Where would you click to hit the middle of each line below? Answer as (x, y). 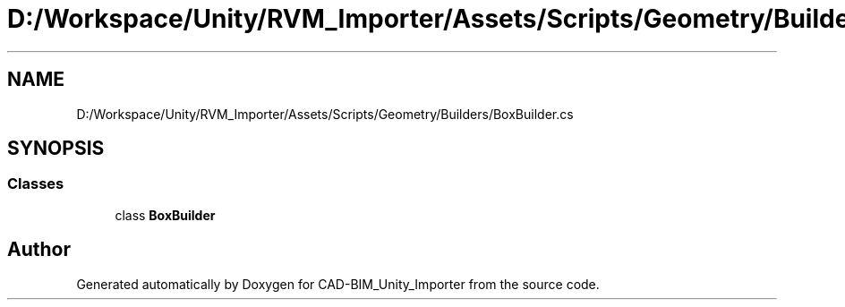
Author (39, 250)
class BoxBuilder (165, 215)
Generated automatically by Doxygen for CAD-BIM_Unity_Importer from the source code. (338, 284)
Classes (36, 184)
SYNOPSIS (56, 149)
